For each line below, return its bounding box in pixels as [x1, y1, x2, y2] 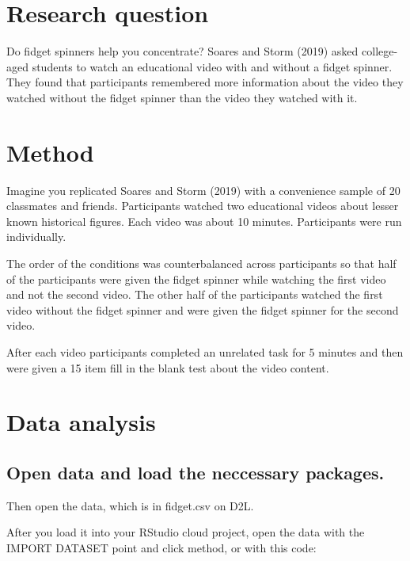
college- [362, 43, 398, 59]
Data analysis [6, 406, 156, 438]
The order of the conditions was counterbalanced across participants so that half [6, 255, 397, 271]
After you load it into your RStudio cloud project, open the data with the [6, 524, 365, 540]
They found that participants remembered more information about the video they [6, 74, 404, 90]
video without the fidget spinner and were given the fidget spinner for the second [6, 301, 399, 318]
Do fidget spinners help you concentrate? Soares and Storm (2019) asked [6, 43, 359, 59]
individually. [6, 228, 66, 245]
